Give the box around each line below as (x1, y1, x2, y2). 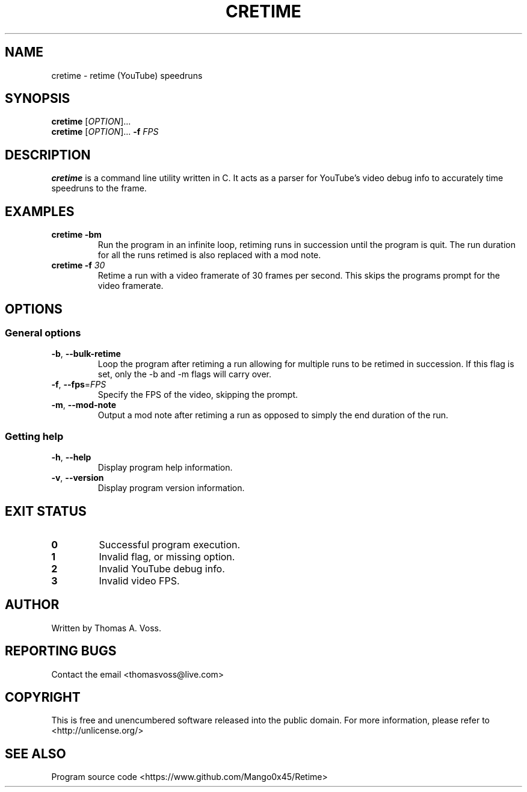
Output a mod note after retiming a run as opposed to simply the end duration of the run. (97, 410, 449, 421)
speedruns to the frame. (51, 183, 147, 194)
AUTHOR (5, 597, 60, 613)
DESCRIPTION (5, 147, 91, 162)
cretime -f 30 (51, 260, 105, 271)
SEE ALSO (5, 746, 66, 761)
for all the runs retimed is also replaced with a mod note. (97, 250, 321, 261)
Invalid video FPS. (99, 574, 180, 587)
